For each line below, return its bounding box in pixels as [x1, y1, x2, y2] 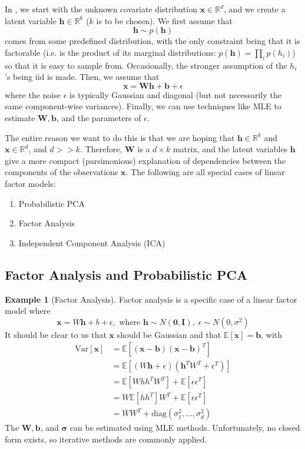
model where [5, 304, 51, 317]
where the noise [5, 88, 61, 100]
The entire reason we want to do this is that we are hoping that [5, 131, 235, 143]
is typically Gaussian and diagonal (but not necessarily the [69, 88, 281, 100]
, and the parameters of [56, 111, 141, 123]
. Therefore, [80, 143, 122, 155]
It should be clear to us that [5, 328, 107, 340]
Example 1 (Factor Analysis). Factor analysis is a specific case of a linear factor [5, 293, 297, 305]
